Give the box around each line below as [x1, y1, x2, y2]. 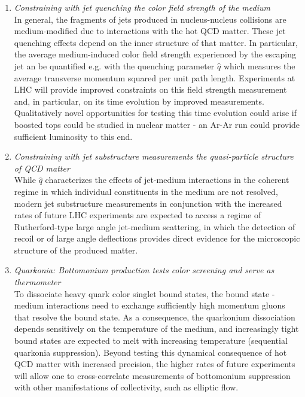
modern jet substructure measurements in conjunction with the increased [14, 197, 282, 209]
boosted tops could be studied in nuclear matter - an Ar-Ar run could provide [14, 118, 300, 130]
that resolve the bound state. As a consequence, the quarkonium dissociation [14, 310, 295, 323]
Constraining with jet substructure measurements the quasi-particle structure [14, 150, 294, 163]
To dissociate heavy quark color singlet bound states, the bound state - [14, 287, 275, 300]
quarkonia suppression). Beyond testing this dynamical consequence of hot [14, 346, 287, 358]
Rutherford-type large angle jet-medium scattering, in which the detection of [14, 220, 295, 233]
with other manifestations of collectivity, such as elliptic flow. [14, 381, 239, 393]
